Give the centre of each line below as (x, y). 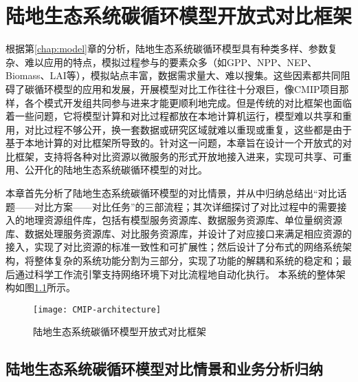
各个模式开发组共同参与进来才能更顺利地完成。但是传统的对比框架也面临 (188, 102)
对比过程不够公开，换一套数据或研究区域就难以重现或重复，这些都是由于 (188, 129)
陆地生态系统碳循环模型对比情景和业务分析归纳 (164, 369)
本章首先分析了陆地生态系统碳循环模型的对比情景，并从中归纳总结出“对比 (171, 193)
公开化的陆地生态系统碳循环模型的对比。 (116, 170)
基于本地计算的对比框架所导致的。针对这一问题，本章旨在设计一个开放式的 (174, 143)
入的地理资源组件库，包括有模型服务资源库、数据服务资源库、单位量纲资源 (174, 220)
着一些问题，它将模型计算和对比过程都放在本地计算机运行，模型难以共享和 (174, 116)
